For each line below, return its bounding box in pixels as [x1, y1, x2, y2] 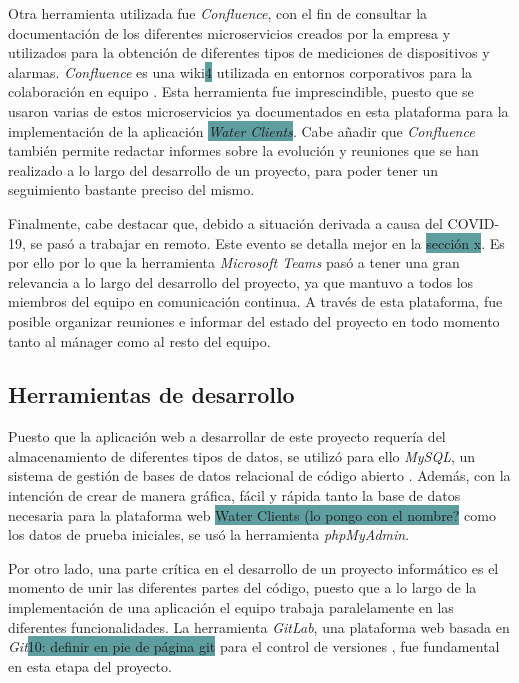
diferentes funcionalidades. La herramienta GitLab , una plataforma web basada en [8, 616, 510, 637]
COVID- [447, 212, 500, 233]
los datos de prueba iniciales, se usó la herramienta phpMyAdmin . [8, 524, 410, 545]
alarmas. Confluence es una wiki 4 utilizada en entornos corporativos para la [8, 61, 473, 82]
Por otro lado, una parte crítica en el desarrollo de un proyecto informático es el [8, 557, 499, 578]
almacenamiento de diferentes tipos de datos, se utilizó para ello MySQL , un [8, 445, 476, 466]
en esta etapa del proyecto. [8, 655, 172, 676]
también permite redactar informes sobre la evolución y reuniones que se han [8, 140, 479, 161]
